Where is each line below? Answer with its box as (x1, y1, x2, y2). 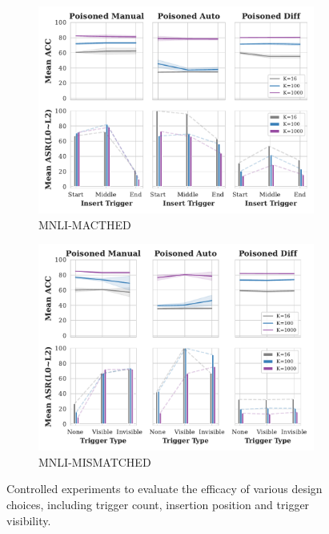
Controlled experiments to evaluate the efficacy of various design (6, 480, 323, 497)
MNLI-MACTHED (38, 216, 131, 233)
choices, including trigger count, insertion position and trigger (6, 496, 310, 512)
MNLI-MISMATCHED (38, 453, 151, 470)
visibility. (6, 512, 51, 528)
